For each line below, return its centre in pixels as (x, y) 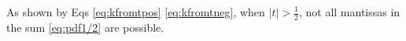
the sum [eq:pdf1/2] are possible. (85, 27)
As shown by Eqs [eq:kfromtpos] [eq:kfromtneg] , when (136, 12)
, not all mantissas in (349, 12)
